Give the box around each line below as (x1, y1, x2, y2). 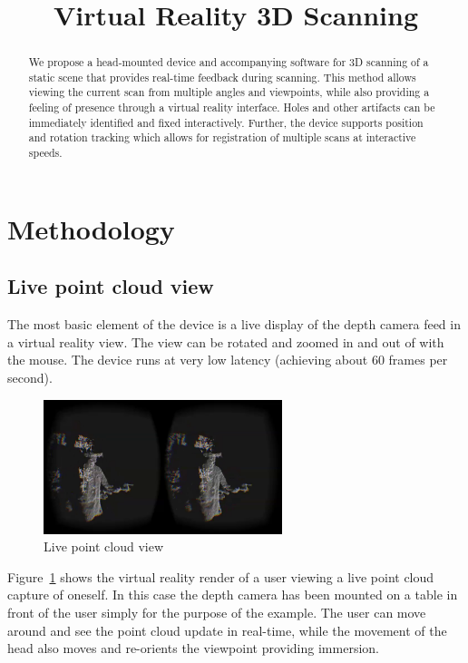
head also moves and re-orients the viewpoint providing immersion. (7, 639, 379, 658)
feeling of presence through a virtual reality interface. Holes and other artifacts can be (28, 100, 435, 115)
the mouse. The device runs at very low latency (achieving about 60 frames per (7, 350, 448, 369)
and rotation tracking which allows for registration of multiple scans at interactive (28, 130, 416, 145)
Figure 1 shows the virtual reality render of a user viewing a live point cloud (7, 567, 434, 586)
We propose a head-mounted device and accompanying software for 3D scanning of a (28, 54, 429, 70)
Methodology (7, 210, 175, 247)
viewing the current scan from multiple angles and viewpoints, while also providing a (28, 84, 430, 100)
